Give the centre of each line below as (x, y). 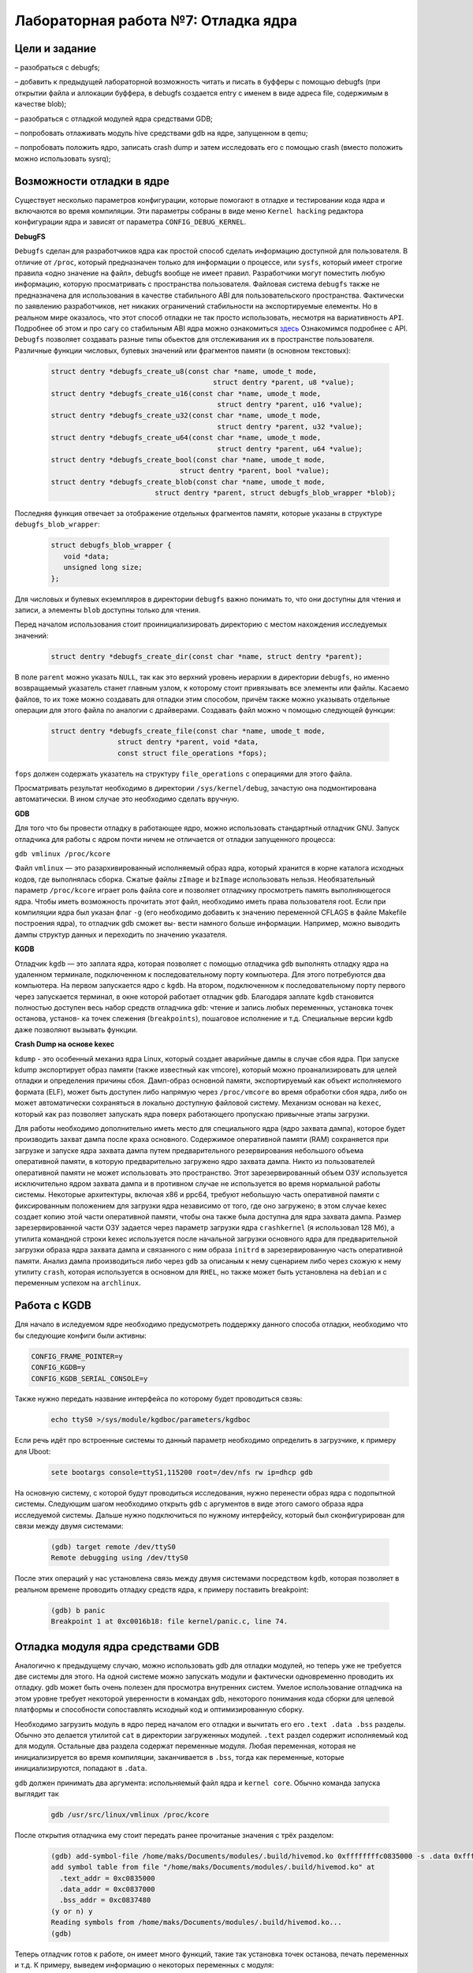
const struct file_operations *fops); (192, 753)
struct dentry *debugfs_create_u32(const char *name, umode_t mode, (186, 416)
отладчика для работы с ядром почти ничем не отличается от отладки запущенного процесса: (175, 839)
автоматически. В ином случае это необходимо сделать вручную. (127, 799)
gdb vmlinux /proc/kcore (62, 854)
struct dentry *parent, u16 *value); (290, 404)
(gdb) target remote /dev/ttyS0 (114, 1546)
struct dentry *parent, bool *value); (255, 471)
